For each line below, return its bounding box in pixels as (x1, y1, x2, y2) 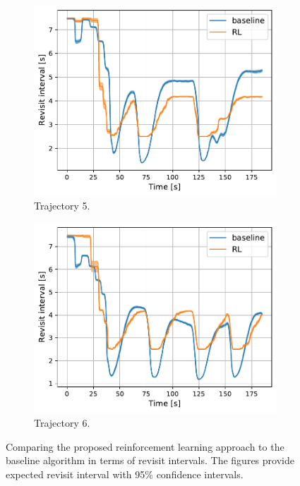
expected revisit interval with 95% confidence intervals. (6, 466, 244, 481)
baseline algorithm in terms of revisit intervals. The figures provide (6, 453, 294, 468)
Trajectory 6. (34, 415, 90, 430)
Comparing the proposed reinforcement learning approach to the (6, 439, 284, 454)
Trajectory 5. (34, 198, 90, 213)
